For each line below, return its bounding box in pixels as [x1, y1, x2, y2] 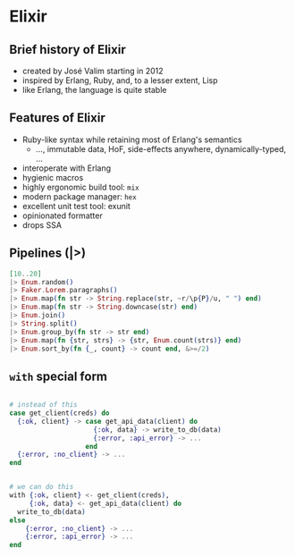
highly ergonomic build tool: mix [21, 181, 140, 192]
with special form [9, 368, 108, 384]
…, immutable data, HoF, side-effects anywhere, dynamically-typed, [35, 143, 287, 154]
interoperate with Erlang [21, 163, 112, 173]
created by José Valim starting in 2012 [21, 65, 164, 76]
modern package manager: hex [21, 190, 137, 202]
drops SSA [21, 219, 63, 230]
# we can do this [9, 483, 74, 492]
